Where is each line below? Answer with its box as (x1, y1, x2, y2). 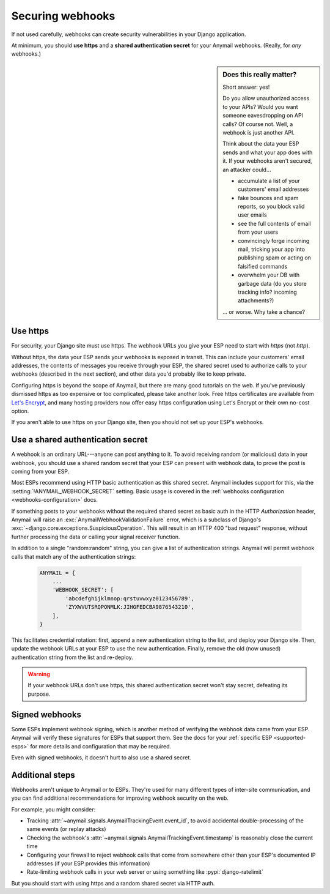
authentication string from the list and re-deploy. (11, 654, 134, 661)
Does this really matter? (222, 70, 297, 79)
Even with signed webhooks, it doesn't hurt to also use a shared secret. (11, 753, 192, 761)
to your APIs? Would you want (222, 103, 299, 110)
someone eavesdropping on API (222, 112, 304, 119)
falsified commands (238, 263, 288, 270)
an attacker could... (222, 166, 271, 173)
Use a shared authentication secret (11, 434, 148, 445)
